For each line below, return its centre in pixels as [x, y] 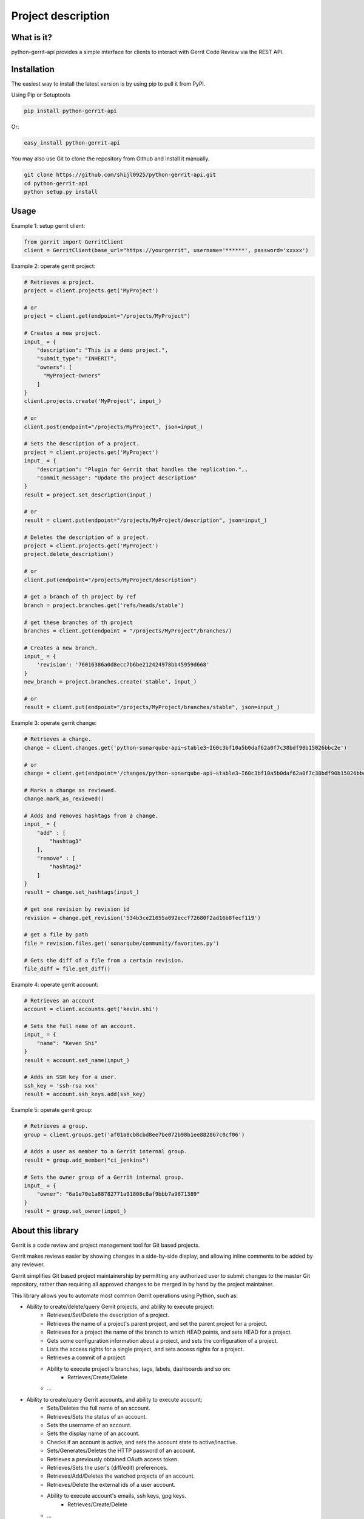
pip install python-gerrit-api [71, 111]
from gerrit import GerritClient [74, 242]
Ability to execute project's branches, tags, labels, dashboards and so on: [139, 1369]
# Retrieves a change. [58, 739]
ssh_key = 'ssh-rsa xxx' [61, 1085]
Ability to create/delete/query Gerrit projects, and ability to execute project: [120, 1306]
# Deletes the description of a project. [86, 537]
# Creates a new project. [62, 333]
